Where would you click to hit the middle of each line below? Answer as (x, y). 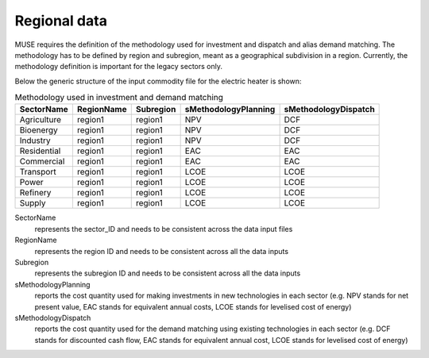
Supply (33, 203)
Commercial (42, 161)
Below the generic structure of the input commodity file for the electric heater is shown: (158, 81)
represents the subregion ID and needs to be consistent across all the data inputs (168, 273)
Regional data (61, 21)
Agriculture (41, 120)
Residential (40, 151)
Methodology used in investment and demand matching (119, 98)
